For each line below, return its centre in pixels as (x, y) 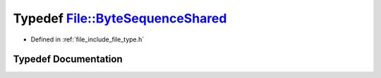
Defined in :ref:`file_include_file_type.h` (87, 39)
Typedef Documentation (68, 59)
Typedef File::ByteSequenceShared (120, 18)
